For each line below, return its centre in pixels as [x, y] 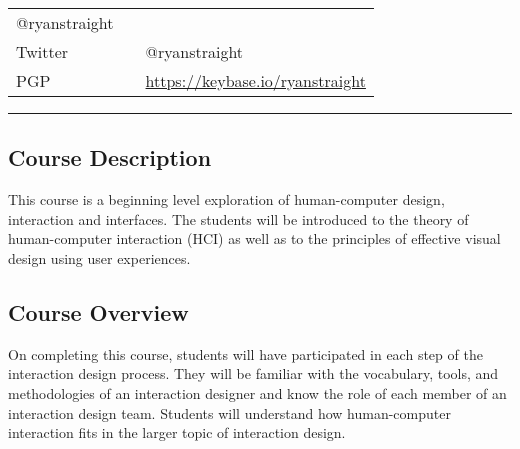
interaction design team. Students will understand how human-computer [229, 412]
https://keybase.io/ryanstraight [255, 80]
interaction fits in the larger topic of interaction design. [177, 432]
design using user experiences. [99, 257]
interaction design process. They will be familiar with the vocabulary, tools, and [253, 373]
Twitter [42, 51]
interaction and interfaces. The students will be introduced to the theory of [238, 218]
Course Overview [98, 311]
